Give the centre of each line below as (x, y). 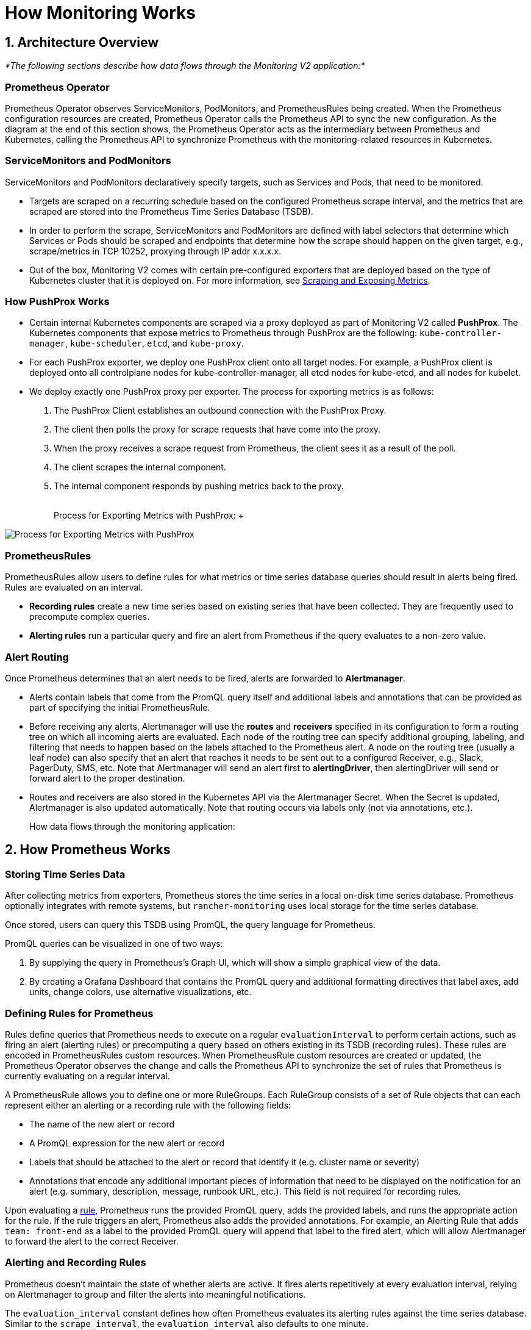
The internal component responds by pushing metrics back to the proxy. (199, 486)
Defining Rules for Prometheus (79, 1013)
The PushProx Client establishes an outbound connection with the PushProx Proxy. (220, 411)
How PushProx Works (57, 302)
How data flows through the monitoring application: (132, 826)
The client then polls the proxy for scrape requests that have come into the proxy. (217, 430)
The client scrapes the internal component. (140, 467)
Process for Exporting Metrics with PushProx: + (149, 516)
